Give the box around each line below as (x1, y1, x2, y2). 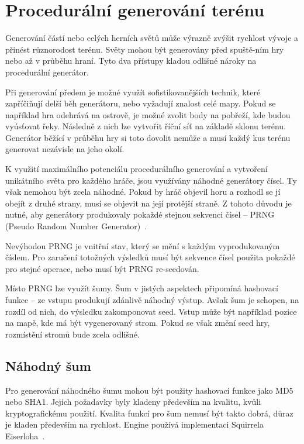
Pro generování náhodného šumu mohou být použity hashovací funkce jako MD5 (5, 384, 293, 396)
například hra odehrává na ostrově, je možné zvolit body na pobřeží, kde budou (5, 108, 291, 121)
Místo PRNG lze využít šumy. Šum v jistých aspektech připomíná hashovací (5, 282, 278, 294)
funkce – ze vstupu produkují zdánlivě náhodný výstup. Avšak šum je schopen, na (5, 294, 299, 305)
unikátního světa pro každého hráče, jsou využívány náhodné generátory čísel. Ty (5, 174, 297, 186)
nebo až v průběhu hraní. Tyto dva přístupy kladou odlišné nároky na (5, 54, 257, 67)
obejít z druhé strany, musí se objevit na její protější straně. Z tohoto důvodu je (5, 197, 292, 209)
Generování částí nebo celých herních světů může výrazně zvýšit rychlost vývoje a (5, 32, 299, 44)
